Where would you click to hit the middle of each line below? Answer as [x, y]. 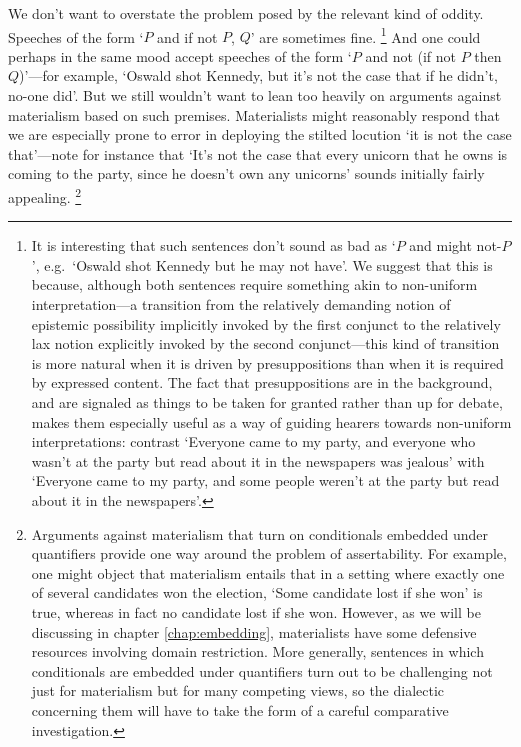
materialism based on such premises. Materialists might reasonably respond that [254, 114]
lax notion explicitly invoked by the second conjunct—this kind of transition [265, 343]
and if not [187, 36]
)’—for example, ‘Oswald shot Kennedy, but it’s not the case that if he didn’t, [258, 75]
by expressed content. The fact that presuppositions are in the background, [262, 382]
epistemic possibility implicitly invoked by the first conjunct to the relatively [266, 323]
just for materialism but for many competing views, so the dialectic [238, 690]
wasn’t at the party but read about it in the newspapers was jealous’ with [258, 460]
